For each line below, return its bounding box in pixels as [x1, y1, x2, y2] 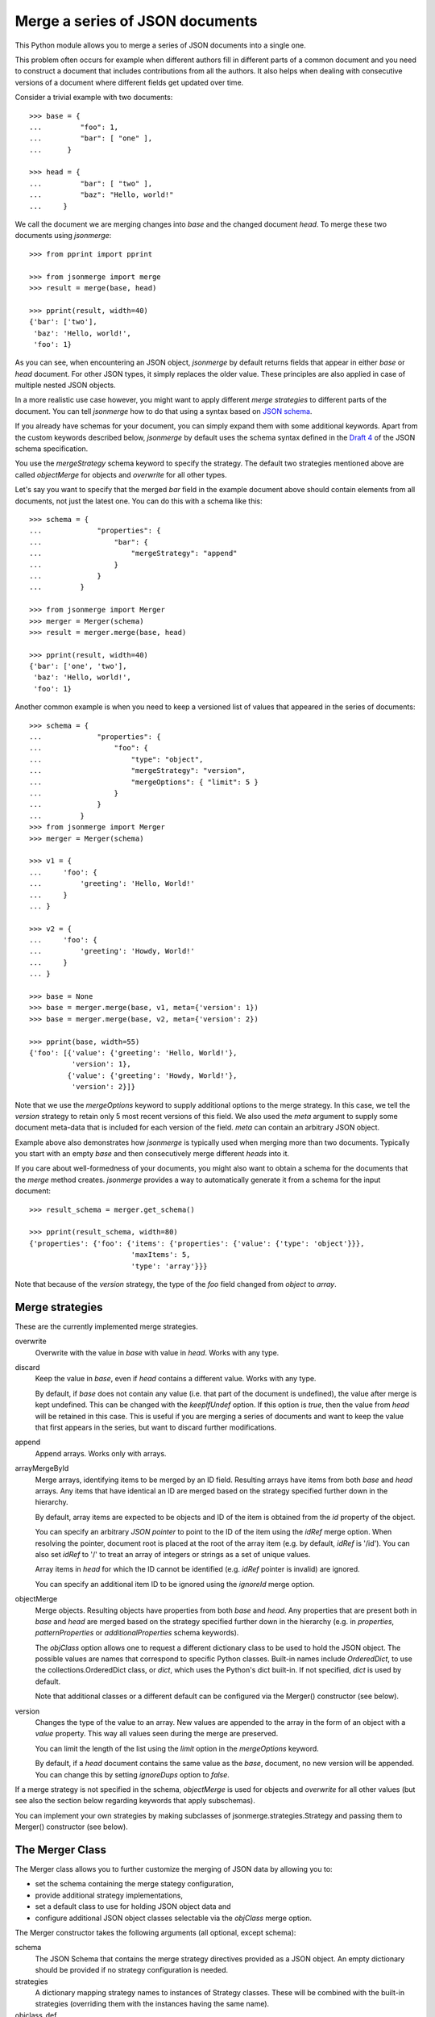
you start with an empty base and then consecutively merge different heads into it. [14, 1149, 290, 1159]
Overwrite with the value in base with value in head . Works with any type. [35, 1347, 280, 1357]
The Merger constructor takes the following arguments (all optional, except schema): [14, 1928, 296, 1937]
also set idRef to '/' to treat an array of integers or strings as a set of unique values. [35, 1549, 311, 1559]
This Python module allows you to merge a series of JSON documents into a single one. [14, 40, 306, 50]
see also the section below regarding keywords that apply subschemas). [14, 1796, 255, 1806]
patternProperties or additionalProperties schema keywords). [35, 1628, 239, 1638]
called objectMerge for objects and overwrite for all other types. [14, 470, 227, 479]
